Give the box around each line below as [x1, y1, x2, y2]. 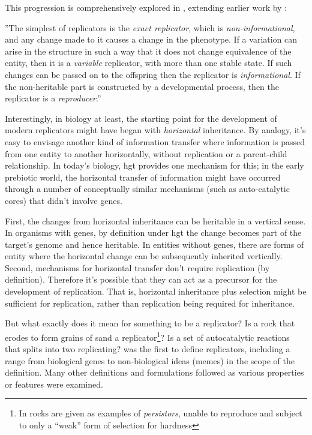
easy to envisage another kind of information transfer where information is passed [5, 135, 305, 148]
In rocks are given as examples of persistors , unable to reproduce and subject [19, 407, 302, 419]
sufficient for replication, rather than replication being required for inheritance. [5, 296, 295, 309]
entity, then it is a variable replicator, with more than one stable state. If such [5, 56, 292, 69]
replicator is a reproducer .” [5, 92, 101, 104]
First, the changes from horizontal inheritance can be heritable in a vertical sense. [5, 214, 306, 227]
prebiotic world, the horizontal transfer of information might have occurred [5, 170, 281, 183]
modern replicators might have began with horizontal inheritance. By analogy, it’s [5, 124, 306, 136]
